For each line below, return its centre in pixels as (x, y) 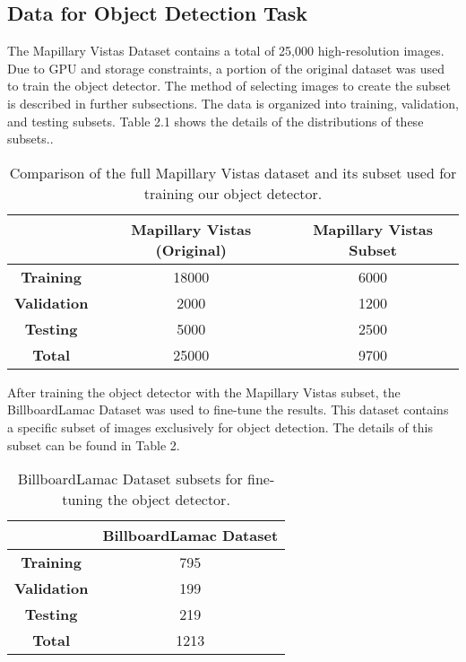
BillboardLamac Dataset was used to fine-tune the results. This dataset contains (228, 409)
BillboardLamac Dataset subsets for (130, 479)
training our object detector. (233, 193)
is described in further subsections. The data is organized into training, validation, (233, 103)
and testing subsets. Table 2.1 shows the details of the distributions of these (216, 121)
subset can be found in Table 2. (94, 444)
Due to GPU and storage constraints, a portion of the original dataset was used (226, 68)
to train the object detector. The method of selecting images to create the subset (229, 86)
